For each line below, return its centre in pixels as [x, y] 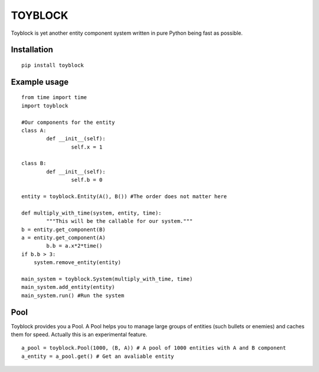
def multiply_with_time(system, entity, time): [92, 213]
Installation [32, 50]
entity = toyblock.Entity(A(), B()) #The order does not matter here [124, 197]
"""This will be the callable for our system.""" [120, 221]
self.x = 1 [87, 147]
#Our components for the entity [68, 122]
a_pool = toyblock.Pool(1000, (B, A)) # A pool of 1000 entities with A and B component [154, 348]
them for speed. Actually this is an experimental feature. [79, 335]
